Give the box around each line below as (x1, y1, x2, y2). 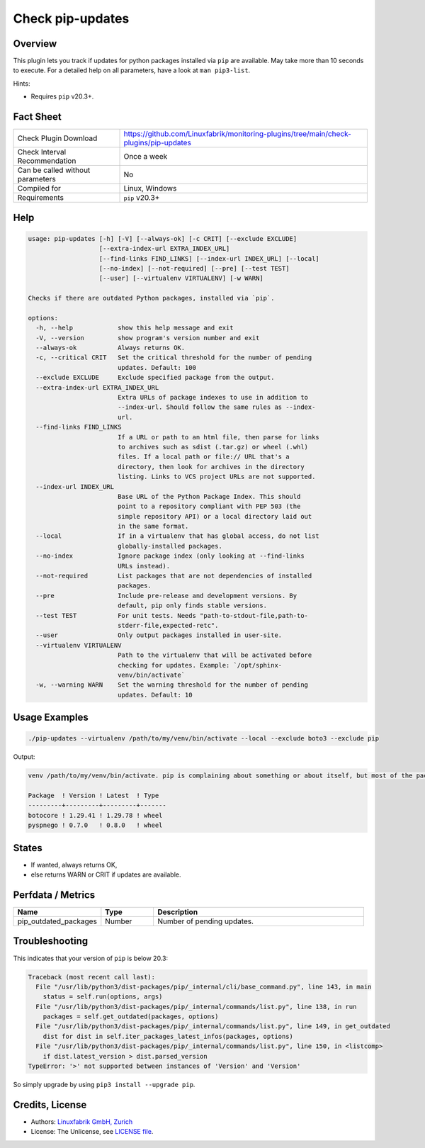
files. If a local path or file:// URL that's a (117, 453, 290, 461)
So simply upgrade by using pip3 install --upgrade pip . (13, 1081, 195, 1089)
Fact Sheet (13, 111, 62, 123)
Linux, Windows (123, 184, 177, 193)
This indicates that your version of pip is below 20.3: (13, 954, 169, 962)
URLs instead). (117, 562, 170, 570)
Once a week (123, 152, 168, 162)
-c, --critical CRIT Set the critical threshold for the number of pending (35, 354, 312, 361)
